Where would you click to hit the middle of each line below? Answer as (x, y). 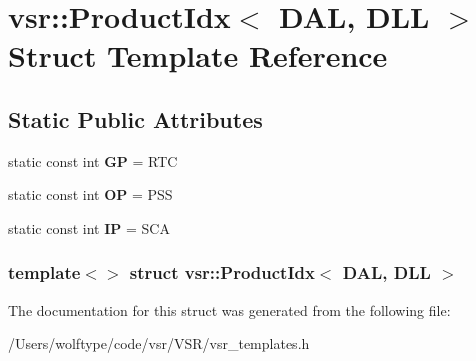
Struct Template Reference (198, 55)
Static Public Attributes (135, 118)
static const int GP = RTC (93, 160)
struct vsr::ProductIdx (222, 272)
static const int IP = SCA (89, 227)
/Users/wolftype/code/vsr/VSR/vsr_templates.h (159, 343)
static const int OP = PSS (90, 194)
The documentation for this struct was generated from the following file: (229, 309)
